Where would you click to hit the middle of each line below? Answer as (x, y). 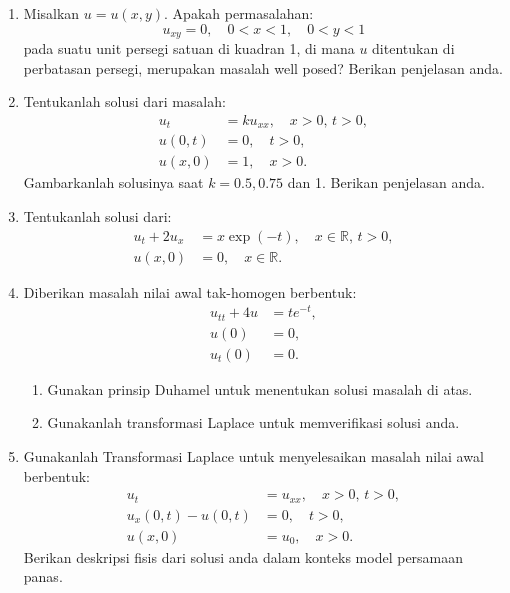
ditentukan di (413, 48)
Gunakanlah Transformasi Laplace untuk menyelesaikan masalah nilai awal (253, 456)
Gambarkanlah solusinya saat (113, 182)
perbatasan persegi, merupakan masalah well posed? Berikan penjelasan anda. (263, 67)
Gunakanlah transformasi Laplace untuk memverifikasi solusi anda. (253, 422)
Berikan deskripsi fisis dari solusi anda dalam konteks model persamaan (243, 556)
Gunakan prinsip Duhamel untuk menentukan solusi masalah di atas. (260, 388)
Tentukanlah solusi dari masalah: (124, 101)
